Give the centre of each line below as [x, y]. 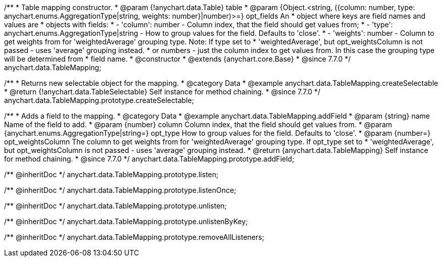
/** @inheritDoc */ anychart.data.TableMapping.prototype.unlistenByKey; [126, 221]
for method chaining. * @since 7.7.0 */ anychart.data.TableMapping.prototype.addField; [149, 159]
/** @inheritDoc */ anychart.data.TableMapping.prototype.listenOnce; [120, 190]
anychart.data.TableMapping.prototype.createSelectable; [99, 100]
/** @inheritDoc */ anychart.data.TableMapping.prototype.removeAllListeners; [134, 237]
